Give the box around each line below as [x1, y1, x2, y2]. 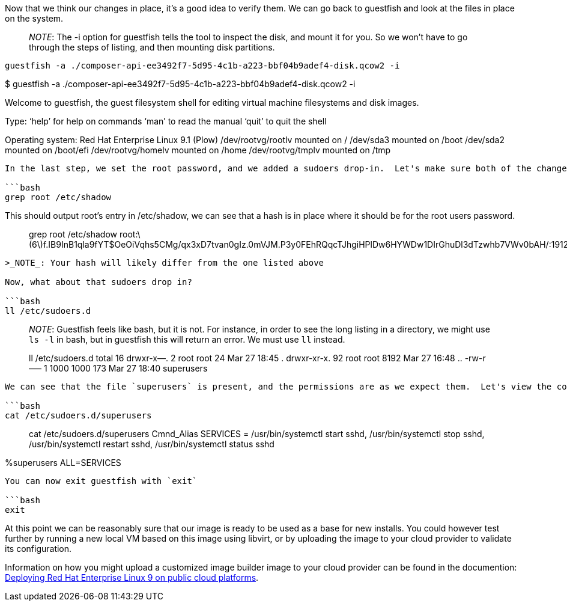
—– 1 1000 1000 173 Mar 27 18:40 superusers [29, 363, 208, 373]
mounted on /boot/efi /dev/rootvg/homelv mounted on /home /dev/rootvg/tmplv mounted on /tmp [5, 145, 391, 155]
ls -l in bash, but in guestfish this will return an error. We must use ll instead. [29, 334, 345, 344]
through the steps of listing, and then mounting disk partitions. [29, 42, 275, 52]
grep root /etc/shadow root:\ [29, 229, 141, 239]
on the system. [5, 13, 64, 23]
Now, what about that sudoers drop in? [5, 277, 192, 287]
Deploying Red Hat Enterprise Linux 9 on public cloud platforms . [5, 572, 259, 583]
